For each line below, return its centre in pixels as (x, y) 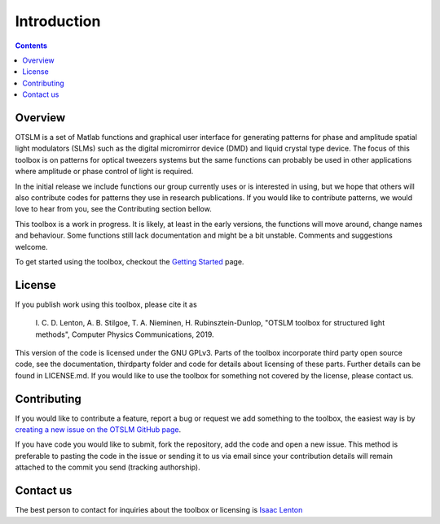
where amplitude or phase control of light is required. (104, 172)
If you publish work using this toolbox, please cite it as (106, 304)
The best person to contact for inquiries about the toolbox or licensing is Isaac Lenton (159, 510)
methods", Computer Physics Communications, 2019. (125, 334)
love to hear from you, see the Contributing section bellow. (113, 209)
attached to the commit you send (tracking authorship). (108, 467)
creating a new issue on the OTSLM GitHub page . (98, 430)
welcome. (31, 247)
